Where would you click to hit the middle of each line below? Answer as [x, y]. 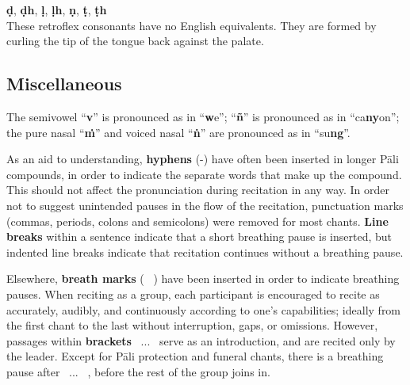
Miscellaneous [64, 84]
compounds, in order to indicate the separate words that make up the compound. [204, 174]
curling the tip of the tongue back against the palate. [135, 41]
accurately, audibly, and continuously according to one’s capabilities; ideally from [204, 309]
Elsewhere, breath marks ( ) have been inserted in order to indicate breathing [203, 278]
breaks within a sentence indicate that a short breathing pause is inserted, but [199, 236]
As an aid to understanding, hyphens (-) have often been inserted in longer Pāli [203, 159]
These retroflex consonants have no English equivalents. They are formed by [192, 25]
